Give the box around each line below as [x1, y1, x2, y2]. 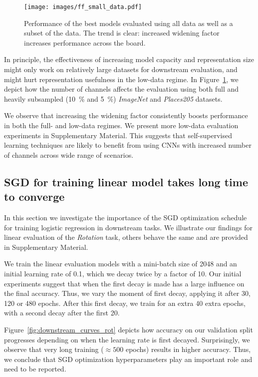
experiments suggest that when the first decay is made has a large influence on [4, 278, 245, 288]
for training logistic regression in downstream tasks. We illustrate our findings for [4, 222, 253, 232]
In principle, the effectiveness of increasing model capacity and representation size [4, 54, 255, 65]
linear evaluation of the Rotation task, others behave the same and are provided [4, 232, 248, 242]
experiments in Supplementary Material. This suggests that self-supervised [4, 130, 232, 140]
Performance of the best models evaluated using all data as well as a [24, 18, 233, 28]
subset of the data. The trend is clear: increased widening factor [24, 28, 220, 38]
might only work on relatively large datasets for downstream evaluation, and [4, 64, 238, 75]
